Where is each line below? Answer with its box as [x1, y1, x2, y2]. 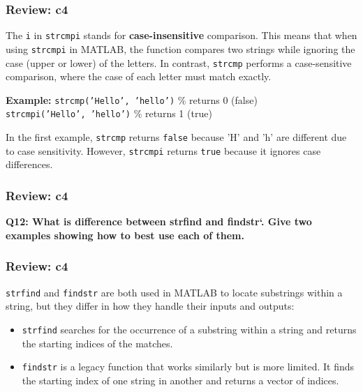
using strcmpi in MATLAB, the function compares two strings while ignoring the [6, 41, 355, 56]
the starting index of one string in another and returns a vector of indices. [22, 372, 339, 387]
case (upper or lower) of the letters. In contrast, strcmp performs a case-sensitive [6, 55, 352, 70]
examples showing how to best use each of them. [6, 227, 244, 242]
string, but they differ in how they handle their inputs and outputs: [6, 299, 295, 313]
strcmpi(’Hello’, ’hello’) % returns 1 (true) [6, 106, 212, 121]
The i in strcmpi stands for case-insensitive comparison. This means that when [6, 28, 357, 43]
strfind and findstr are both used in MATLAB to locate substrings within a [6, 285, 343, 299]
